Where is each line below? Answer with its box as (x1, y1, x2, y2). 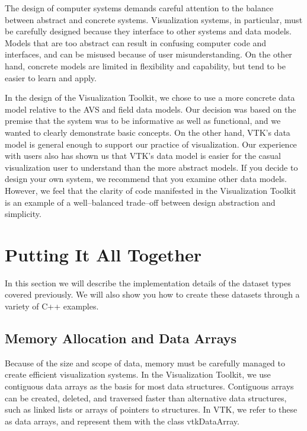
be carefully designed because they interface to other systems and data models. (5, 25, 292, 37)
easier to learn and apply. (5, 71, 97, 84)
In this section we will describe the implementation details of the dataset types (5, 276, 291, 289)
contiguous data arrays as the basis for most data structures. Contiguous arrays (5, 379, 294, 392)
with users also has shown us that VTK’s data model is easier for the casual (5, 149, 281, 162)
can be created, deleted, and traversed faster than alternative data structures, (5, 391, 287, 404)
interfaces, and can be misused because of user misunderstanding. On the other (5, 48, 292, 60)
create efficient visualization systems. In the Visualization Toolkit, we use (5, 368, 271, 381)
